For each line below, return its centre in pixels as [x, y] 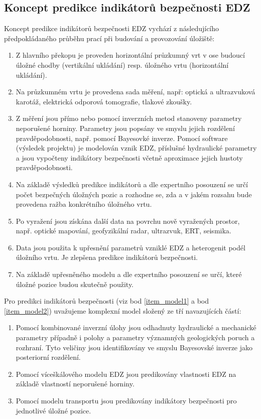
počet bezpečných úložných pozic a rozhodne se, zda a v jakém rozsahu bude [134, 194]
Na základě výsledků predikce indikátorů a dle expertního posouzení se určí [132, 184]
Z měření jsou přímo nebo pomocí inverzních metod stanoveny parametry [129, 118]
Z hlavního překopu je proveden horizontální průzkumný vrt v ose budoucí [130, 55]
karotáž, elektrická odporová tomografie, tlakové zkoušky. [104, 101]
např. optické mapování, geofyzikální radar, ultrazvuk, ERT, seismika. [123, 231]
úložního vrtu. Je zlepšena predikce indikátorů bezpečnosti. [107, 257]
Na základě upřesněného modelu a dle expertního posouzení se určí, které [129, 274]
